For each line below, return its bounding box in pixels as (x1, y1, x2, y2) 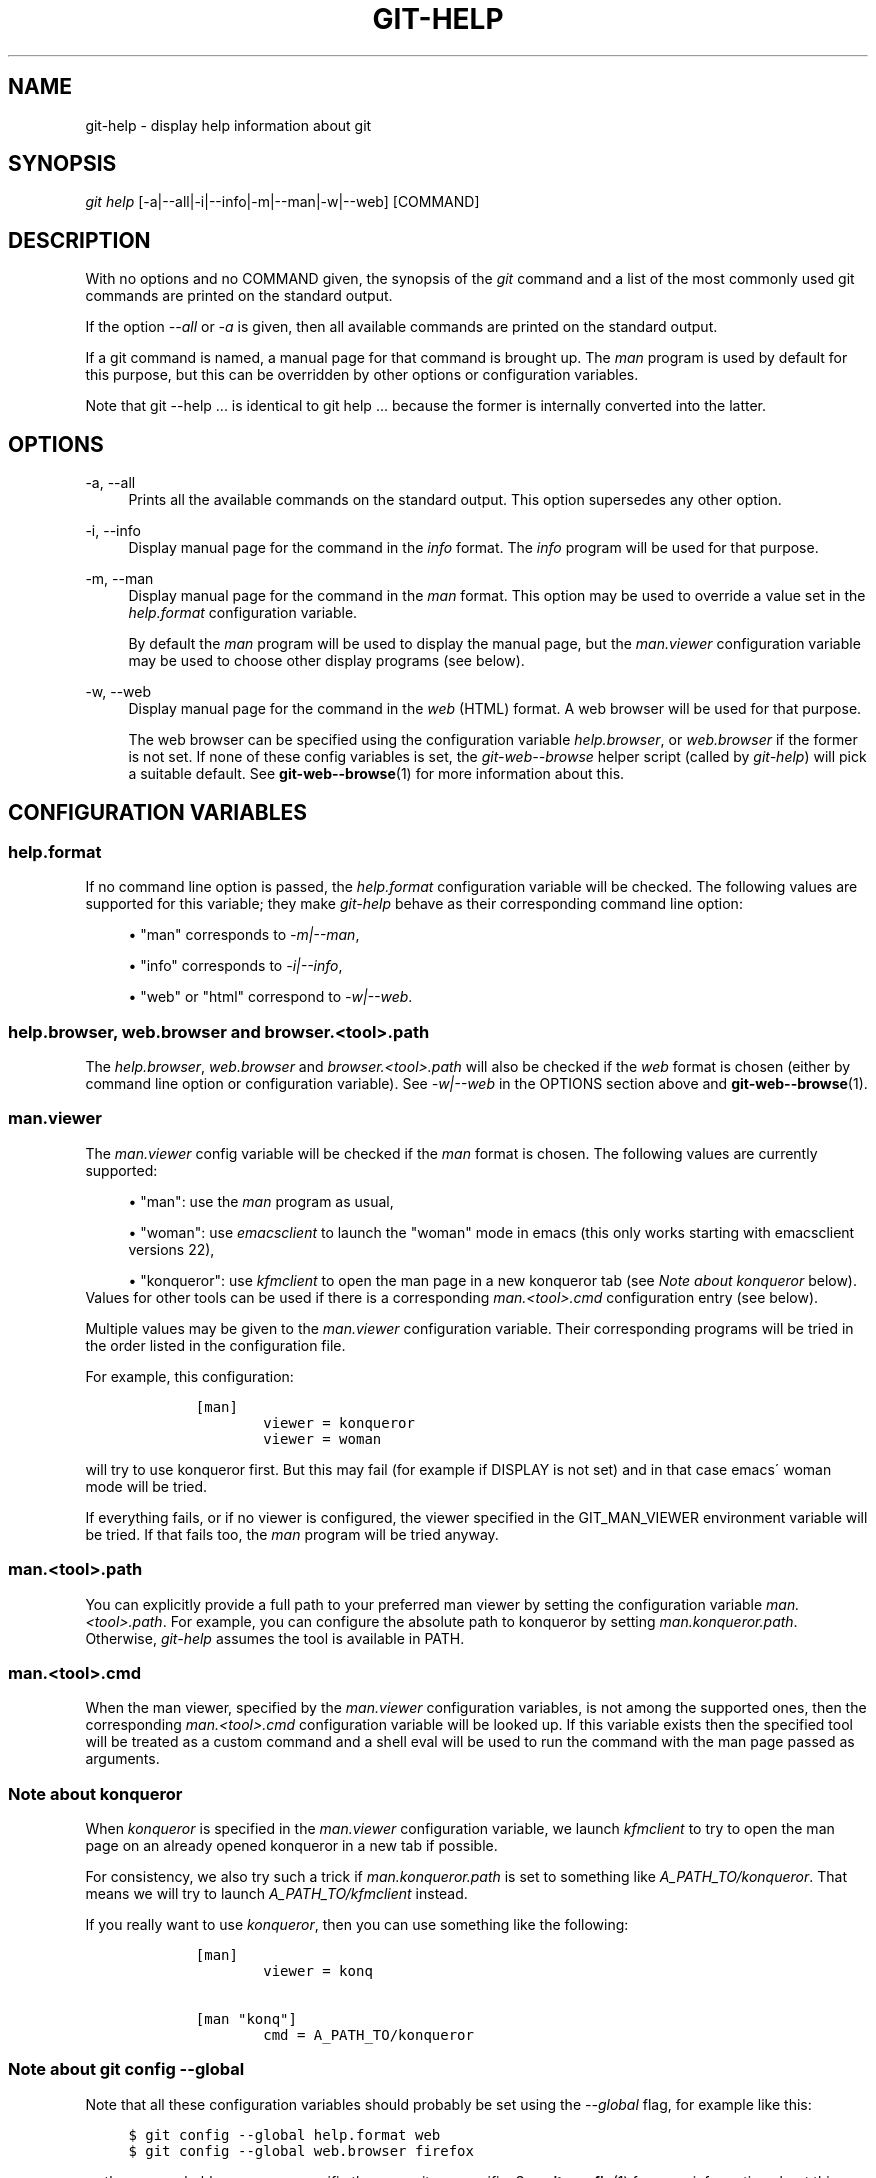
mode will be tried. (85, 1477, 208, 1495)
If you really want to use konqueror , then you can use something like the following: (85, 1916, 629, 1934)
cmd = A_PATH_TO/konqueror (263, 2027, 474, 2044)
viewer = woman (263, 1430, 382, 1447)
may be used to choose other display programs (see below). (128, 652, 525, 670)
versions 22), (128, 1240, 215, 1258)
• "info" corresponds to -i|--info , (128, 957, 343, 975)
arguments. (85, 1750, 160, 1768)
